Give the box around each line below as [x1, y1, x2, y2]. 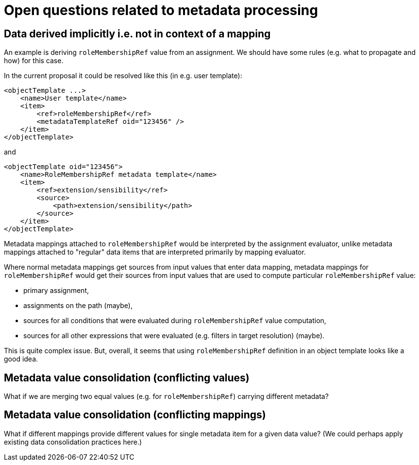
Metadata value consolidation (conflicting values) [4, 371, 250, 384]
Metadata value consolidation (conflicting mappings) [4, 409, 266, 421]
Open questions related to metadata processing [4, 2, 318, 18]
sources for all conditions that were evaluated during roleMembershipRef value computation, [23, 316, 326, 325]
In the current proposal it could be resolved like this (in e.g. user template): [4, 71, 242, 80]
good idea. [4, 355, 38, 363]
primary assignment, [23, 286, 89, 295]
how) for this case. [4, 56, 64, 65]
